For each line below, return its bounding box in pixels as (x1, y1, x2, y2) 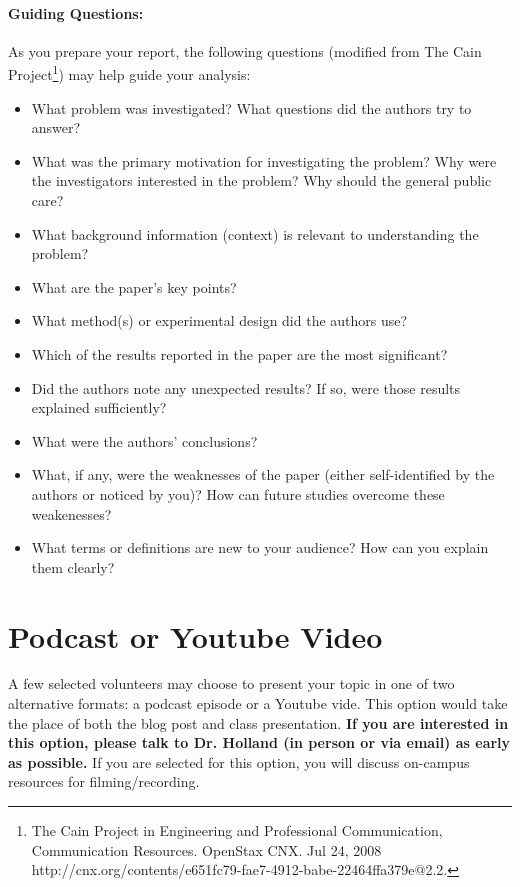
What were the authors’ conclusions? (31, 430, 258, 451)
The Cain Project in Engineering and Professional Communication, (31, 820, 443, 841)
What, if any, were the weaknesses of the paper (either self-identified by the (31, 464, 495, 485)
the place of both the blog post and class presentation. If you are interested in (8, 712, 509, 733)
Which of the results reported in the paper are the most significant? (31, 343, 448, 364)
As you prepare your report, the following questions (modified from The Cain (8, 40, 482, 61)
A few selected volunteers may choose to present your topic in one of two (8, 673, 455, 694)
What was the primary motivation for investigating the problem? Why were (31, 150, 497, 171)
